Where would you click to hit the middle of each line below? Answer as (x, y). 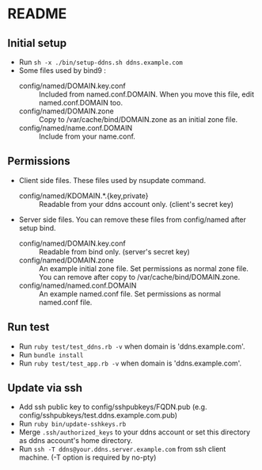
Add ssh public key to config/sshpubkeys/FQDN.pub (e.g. (113, 407)
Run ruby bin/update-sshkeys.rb (72, 424)
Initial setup (37, 43)
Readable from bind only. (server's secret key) (114, 251)
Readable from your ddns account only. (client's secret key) (136, 204)
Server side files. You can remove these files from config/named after (133, 220)
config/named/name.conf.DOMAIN (75, 128)
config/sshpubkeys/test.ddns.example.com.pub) (98, 415)
